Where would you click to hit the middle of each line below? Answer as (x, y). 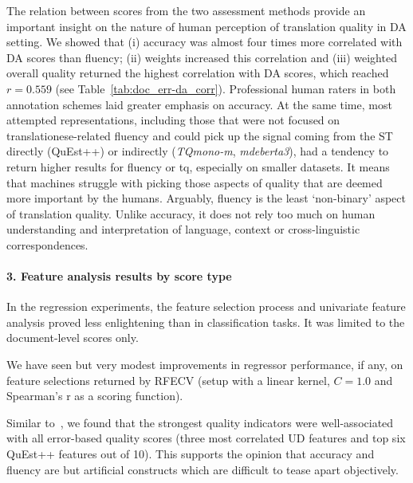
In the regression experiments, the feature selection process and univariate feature (206, 306)
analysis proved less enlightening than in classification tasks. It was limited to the (206, 322)
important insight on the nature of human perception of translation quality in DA (206, 26)
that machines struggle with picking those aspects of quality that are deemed (195, 182)
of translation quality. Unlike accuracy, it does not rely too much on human (191, 213)
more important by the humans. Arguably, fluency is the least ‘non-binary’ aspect (206, 198)
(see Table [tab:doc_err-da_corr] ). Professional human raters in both (226, 88)
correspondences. (47, 244)
